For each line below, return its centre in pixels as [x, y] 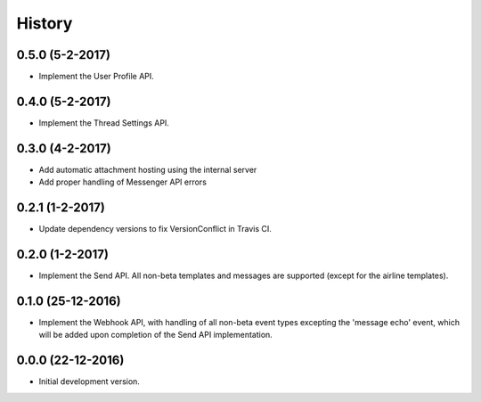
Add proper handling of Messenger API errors [122, 182]
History [45, 23]
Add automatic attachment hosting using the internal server [148, 169]
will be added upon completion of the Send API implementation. [156, 335]
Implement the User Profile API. [97, 77]
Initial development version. [89, 381]
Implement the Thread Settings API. [104, 123]
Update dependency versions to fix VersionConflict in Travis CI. [155, 229]
